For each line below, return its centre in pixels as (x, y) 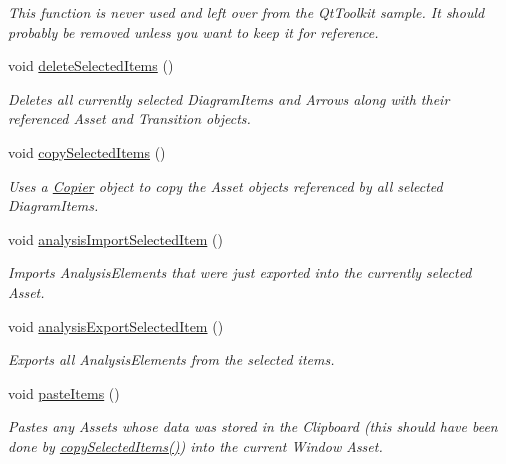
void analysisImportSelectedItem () (115, 238)
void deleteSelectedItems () (91, 65)
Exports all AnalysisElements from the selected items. (171, 359)
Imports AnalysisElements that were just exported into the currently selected (240, 272)
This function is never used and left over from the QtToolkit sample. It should (246, 12)
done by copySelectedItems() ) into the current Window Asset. (195, 445)
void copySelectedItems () (87, 151)
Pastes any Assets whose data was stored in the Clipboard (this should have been (253, 426)
